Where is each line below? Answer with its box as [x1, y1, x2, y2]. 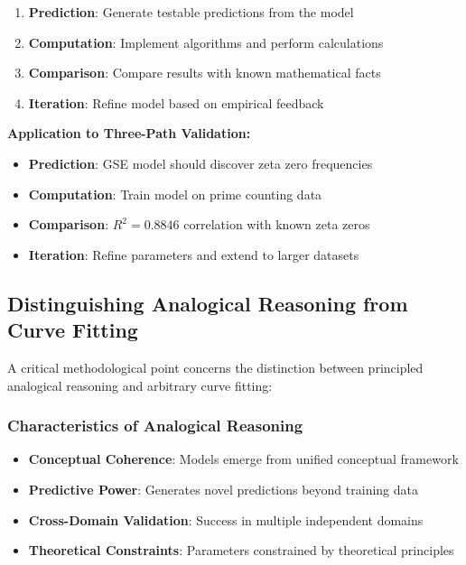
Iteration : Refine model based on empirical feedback [28, 93, 324, 112]
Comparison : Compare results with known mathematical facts [28, 63, 381, 82]
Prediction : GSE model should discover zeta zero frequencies [28, 153, 373, 172]
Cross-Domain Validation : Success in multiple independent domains [28, 510, 424, 529]
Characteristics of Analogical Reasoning [7, 414, 303, 437]
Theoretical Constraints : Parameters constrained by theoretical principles [28, 541, 454, 560]
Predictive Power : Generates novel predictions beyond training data [28, 479, 418, 498]
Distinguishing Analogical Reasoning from [7, 289, 408, 317]
